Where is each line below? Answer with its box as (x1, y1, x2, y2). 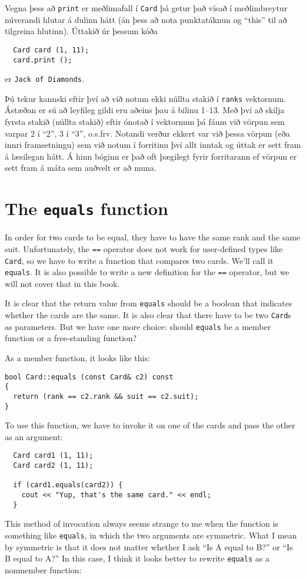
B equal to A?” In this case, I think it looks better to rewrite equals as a (5, 552, 270, 564)
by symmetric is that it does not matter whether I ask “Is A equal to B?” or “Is (5, 540, 293, 553)
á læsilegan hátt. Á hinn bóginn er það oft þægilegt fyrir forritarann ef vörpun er (5, 150, 297, 162)
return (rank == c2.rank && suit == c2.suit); (13, 392, 199, 401)
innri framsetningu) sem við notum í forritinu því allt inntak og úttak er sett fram (5, 138, 301, 151)
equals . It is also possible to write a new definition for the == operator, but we (5, 266, 290, 278)
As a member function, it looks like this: (5, 352, 150, 364)
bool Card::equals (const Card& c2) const (5, 372, 174, 381)
